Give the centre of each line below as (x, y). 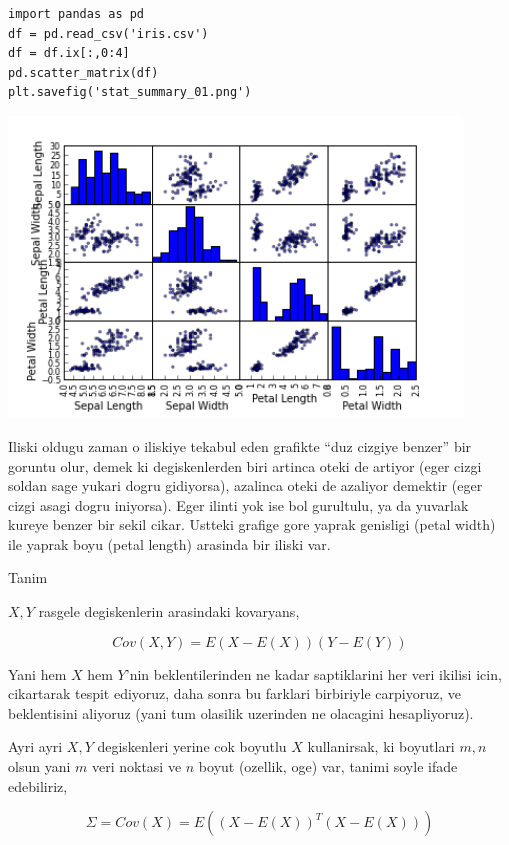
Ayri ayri (35, 746)
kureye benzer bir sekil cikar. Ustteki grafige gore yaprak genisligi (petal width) (252, 524)
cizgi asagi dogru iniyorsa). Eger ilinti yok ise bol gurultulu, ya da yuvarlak (238, 504)
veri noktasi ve (136, 766)
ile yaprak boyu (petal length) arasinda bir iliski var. (169, 543)
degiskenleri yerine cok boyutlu (192, 746)
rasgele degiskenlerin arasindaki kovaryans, (169, 611)
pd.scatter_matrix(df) (83, 72)
